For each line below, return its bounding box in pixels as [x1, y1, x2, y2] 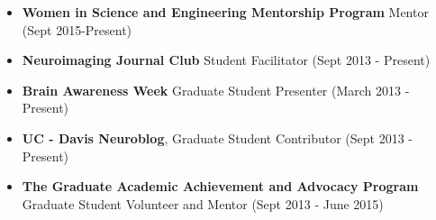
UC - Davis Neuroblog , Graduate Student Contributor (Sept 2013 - [22, 128, 413, 147]
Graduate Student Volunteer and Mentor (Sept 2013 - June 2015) [22, 194, 384, 213]
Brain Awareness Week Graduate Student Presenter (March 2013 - [22, 80, 410, 99]
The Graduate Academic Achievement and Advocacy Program [22, 177, 419, 196]
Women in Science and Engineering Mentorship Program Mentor [22, 3, 429, 21]
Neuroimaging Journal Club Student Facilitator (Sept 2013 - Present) [22, 50, 431, 69]
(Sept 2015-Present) [22, 20, 132, 39]
